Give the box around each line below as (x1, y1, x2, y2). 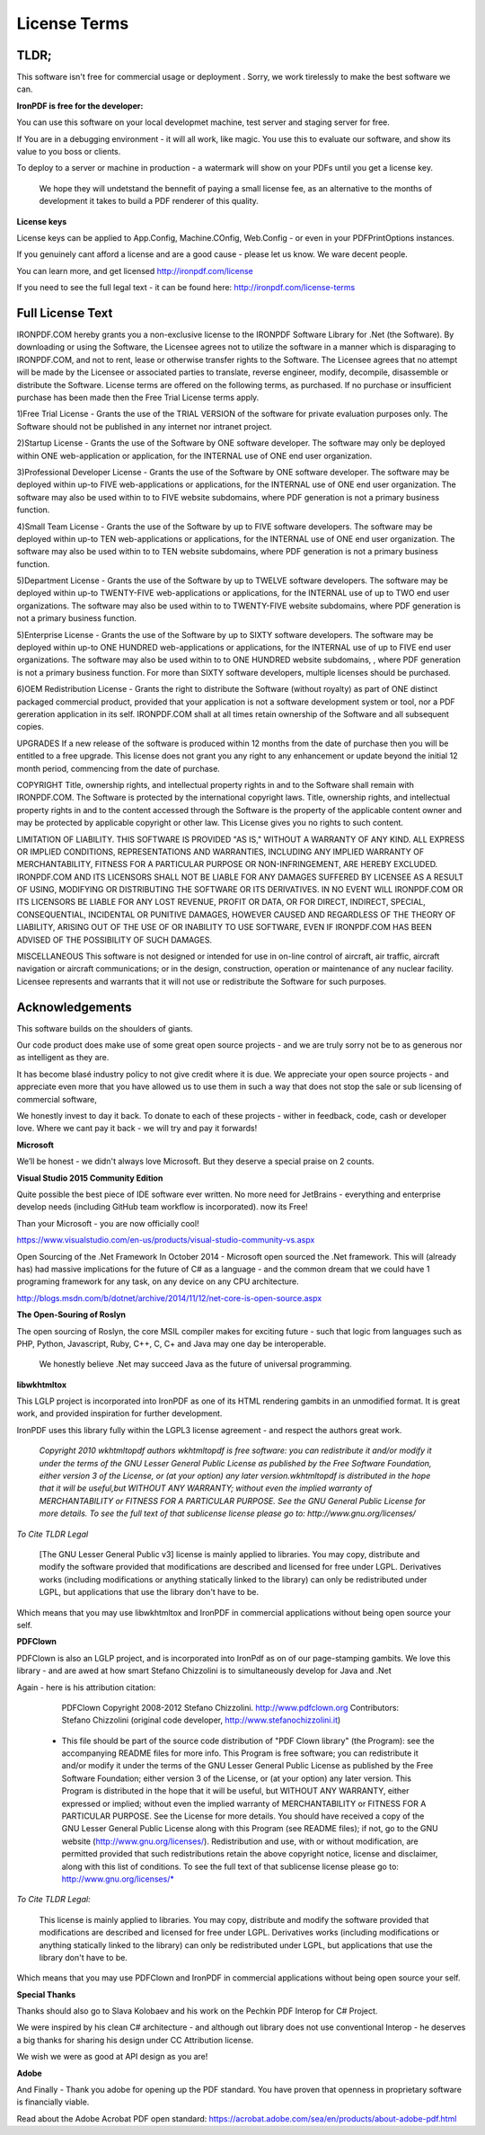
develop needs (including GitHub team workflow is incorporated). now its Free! (16, 1201, 309, 1212)
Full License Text (16, 306, 113, 321)
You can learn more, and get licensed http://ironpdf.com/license (16, 265, 253, 276)
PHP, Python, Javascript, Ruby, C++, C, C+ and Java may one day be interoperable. (16, 1338, 327, 1349)
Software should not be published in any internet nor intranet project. (16, 421, 273, 431)
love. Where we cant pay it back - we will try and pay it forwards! (16, 1123, 258, 1134)
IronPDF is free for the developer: (16, 100, 144, 111)
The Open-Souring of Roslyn (16, 1309, 126, 1320)
